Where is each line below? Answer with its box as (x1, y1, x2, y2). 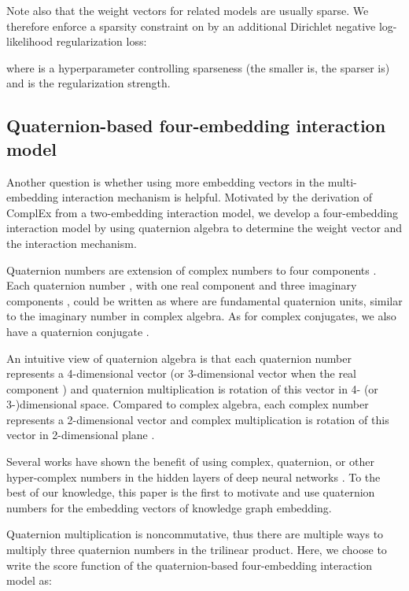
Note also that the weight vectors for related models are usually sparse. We (6, 2, 369, 18)
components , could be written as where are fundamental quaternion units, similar (6, 292, 403, 308)
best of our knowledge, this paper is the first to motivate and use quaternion (6, 484, 375, 501)
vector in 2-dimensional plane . (6, 427, 155, 443)
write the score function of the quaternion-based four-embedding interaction (6, 556, 373, 573)
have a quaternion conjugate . (6, 323, 149, 339)
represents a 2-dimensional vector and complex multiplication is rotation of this (6, 411, 389, 427)
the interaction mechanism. (6, 235, 137, 251)
